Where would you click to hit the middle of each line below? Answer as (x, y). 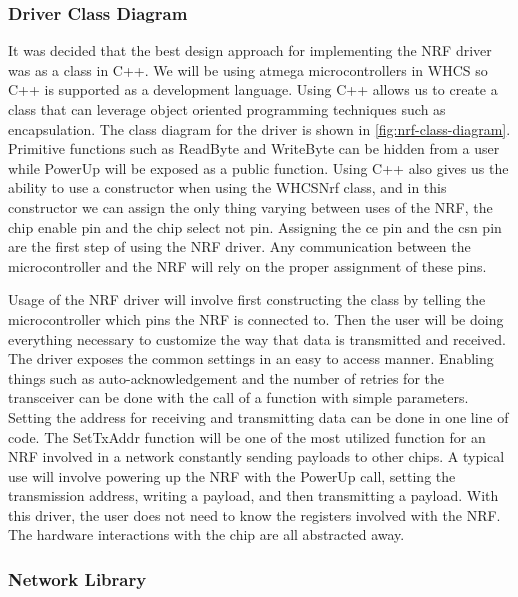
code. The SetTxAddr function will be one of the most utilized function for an (247, 436)
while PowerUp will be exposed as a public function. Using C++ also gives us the (258, 167)
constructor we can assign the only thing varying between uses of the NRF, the (250, 206)
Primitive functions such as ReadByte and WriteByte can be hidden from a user (254, 148)
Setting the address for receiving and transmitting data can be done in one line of (258, 416)
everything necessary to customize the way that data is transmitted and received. (257, 338)
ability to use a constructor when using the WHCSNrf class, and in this (227, 187)
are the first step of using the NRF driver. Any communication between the (239, 246)
